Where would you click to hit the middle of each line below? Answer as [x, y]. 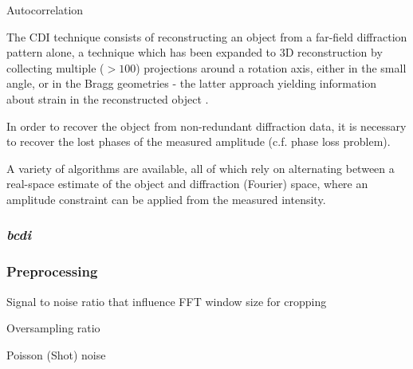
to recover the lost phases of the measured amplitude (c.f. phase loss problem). [199, 141]
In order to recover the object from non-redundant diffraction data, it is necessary [206, 126]
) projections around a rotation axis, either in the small [271, 67]
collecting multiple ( [55, 67]
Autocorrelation [45, 10]
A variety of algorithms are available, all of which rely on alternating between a [201, 168]
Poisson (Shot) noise [56, 354]
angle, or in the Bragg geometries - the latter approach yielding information [192, 83]
